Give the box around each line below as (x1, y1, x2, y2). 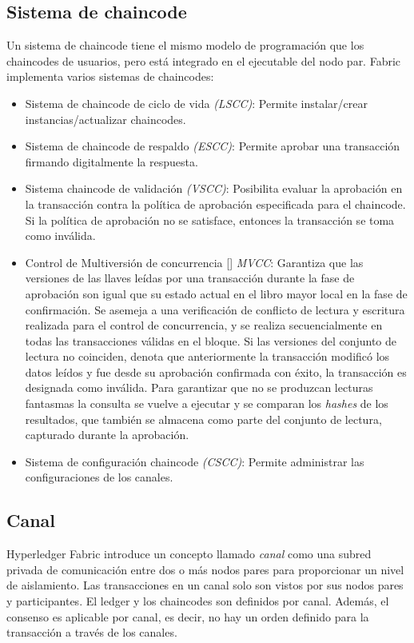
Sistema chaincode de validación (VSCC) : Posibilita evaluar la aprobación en (25, 180, 403, 197)
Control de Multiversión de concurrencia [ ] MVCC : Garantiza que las (25, 254, 364, 270)
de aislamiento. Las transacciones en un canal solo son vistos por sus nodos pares (6, 577, 404, 593)
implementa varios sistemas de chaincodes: (6, 68, 214, 85)
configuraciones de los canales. (25, 469, 173, 485)
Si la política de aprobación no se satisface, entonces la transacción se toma (25, 211, 395, 228)
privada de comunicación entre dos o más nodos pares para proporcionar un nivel (6, 561, 404, 577)
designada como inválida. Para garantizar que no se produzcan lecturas (25, 379, 373, 396)
